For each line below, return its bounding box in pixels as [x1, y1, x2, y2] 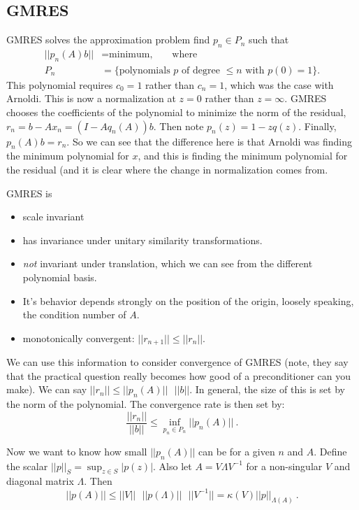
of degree [182, 65, 220, 76]
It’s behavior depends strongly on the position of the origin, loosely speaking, [22, 293, 354, 308]
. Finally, [298, 118, 337, 133]
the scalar [6, 458, 48, 473]
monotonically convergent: [22, 330, 135, 345]
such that [249, 32, 289, 47]
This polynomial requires [6, 77, 113, 92]
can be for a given [198, 444, 275, 458]
